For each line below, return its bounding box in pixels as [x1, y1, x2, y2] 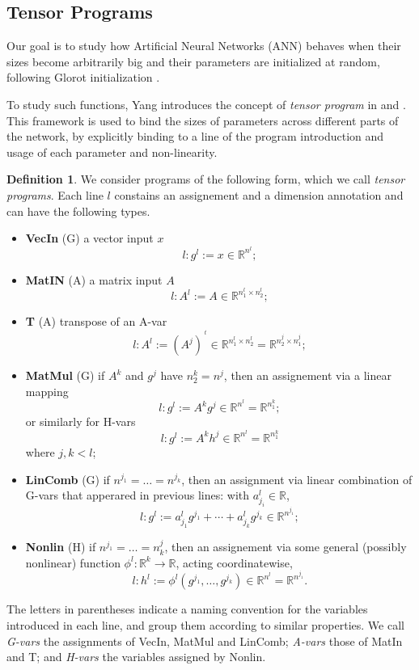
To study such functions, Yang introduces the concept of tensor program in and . [6, 95, 406, 112]
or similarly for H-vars [25, 413, 136, 430]
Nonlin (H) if [25, 538, 96, 555]
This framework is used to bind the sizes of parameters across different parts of [6, 112, 399, 129]
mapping [25, 382, 69, 399]
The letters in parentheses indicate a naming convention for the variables [6, 600, 368, 617]
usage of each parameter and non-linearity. [6, 143, 218, 160]
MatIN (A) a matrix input [25, 271, 163, 288]
